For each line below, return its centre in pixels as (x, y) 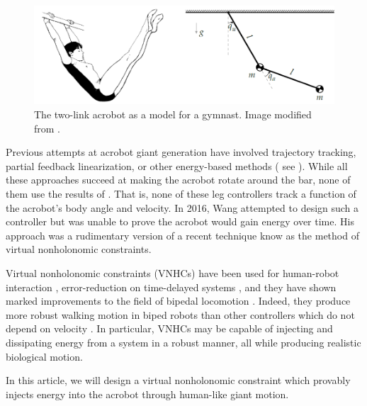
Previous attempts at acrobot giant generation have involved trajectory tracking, (181, 152)
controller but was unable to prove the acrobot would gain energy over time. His (180, 221)
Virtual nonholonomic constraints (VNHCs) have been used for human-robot (173, 272)
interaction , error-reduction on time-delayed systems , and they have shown (171, 287)
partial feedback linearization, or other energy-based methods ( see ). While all (177, 165)
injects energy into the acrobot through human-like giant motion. (147, 394)
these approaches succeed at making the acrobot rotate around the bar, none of (178, 180)
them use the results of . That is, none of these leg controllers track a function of (181, 193)
